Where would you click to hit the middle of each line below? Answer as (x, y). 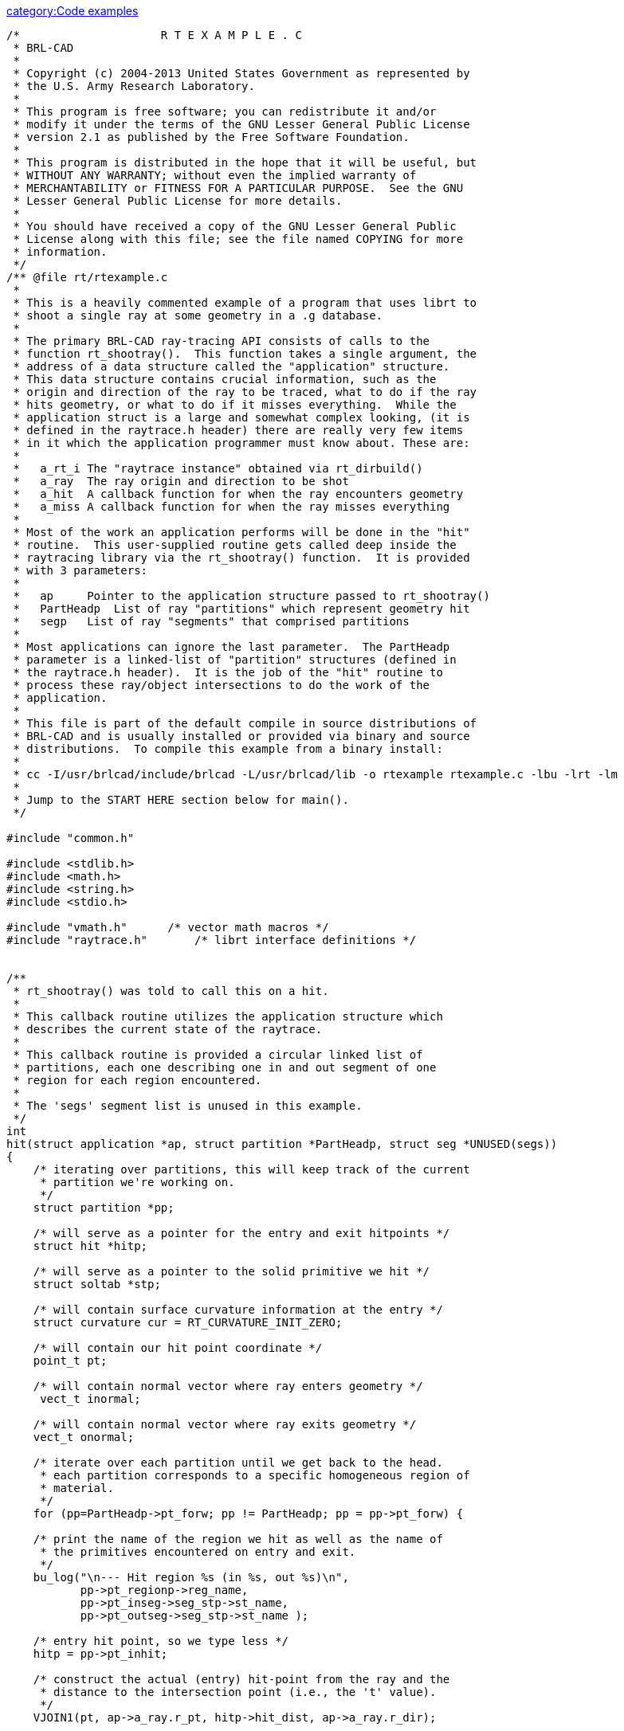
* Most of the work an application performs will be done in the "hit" (241, 532)
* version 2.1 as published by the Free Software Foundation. (211, 137)
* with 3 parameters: (80, 570)
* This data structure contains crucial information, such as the (225, 379)
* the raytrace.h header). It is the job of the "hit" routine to (228, 672)
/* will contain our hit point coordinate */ (178, 1348)
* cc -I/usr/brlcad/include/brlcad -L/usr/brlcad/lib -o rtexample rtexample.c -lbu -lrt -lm (316, 774)
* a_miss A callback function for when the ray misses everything (232, 507)
